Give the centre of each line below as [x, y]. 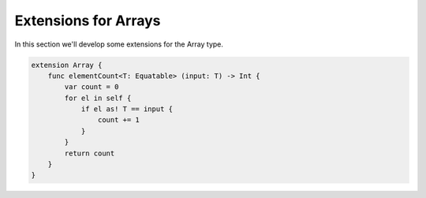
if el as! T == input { [127, 109]
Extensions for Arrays [88, 21]
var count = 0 [92, 87]
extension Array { [67, 65]
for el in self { [98, 98]
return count [90, 153]
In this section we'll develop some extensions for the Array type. [119, 44]
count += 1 [118, 120]
